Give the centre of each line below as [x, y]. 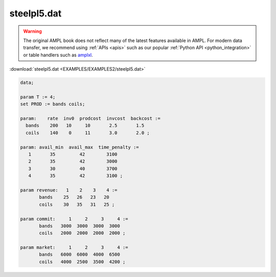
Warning [32, 31]
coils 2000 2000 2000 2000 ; [82, 233]
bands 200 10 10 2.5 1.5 [85, 126]
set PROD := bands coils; [53, 104]
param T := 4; [38, 97]
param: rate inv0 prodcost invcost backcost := [90, 119]
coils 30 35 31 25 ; [77, 204]
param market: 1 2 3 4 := [74, 248]
